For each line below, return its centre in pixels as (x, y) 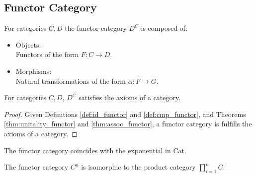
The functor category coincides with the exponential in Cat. (95, 150)
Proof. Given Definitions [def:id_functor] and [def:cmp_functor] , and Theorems (125, 114)
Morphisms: (34, 71)
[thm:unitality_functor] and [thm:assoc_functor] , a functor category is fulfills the (128, 124)
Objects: (28, 44)
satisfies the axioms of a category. (130, 97)
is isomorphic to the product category (138, 167)
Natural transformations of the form (71, 81)
